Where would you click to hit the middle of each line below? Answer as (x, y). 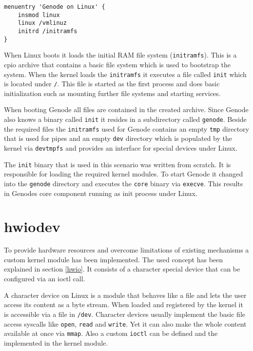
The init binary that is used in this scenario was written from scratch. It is (117, 164)
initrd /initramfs (48, 31)
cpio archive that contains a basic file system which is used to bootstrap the (117, 64)
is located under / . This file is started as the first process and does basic (112, 84)
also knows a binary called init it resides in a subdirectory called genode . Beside (125, 119)
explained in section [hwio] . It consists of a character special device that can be (122, 269)
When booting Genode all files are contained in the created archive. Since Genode (126, 109)
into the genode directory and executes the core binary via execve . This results (124, 183)
